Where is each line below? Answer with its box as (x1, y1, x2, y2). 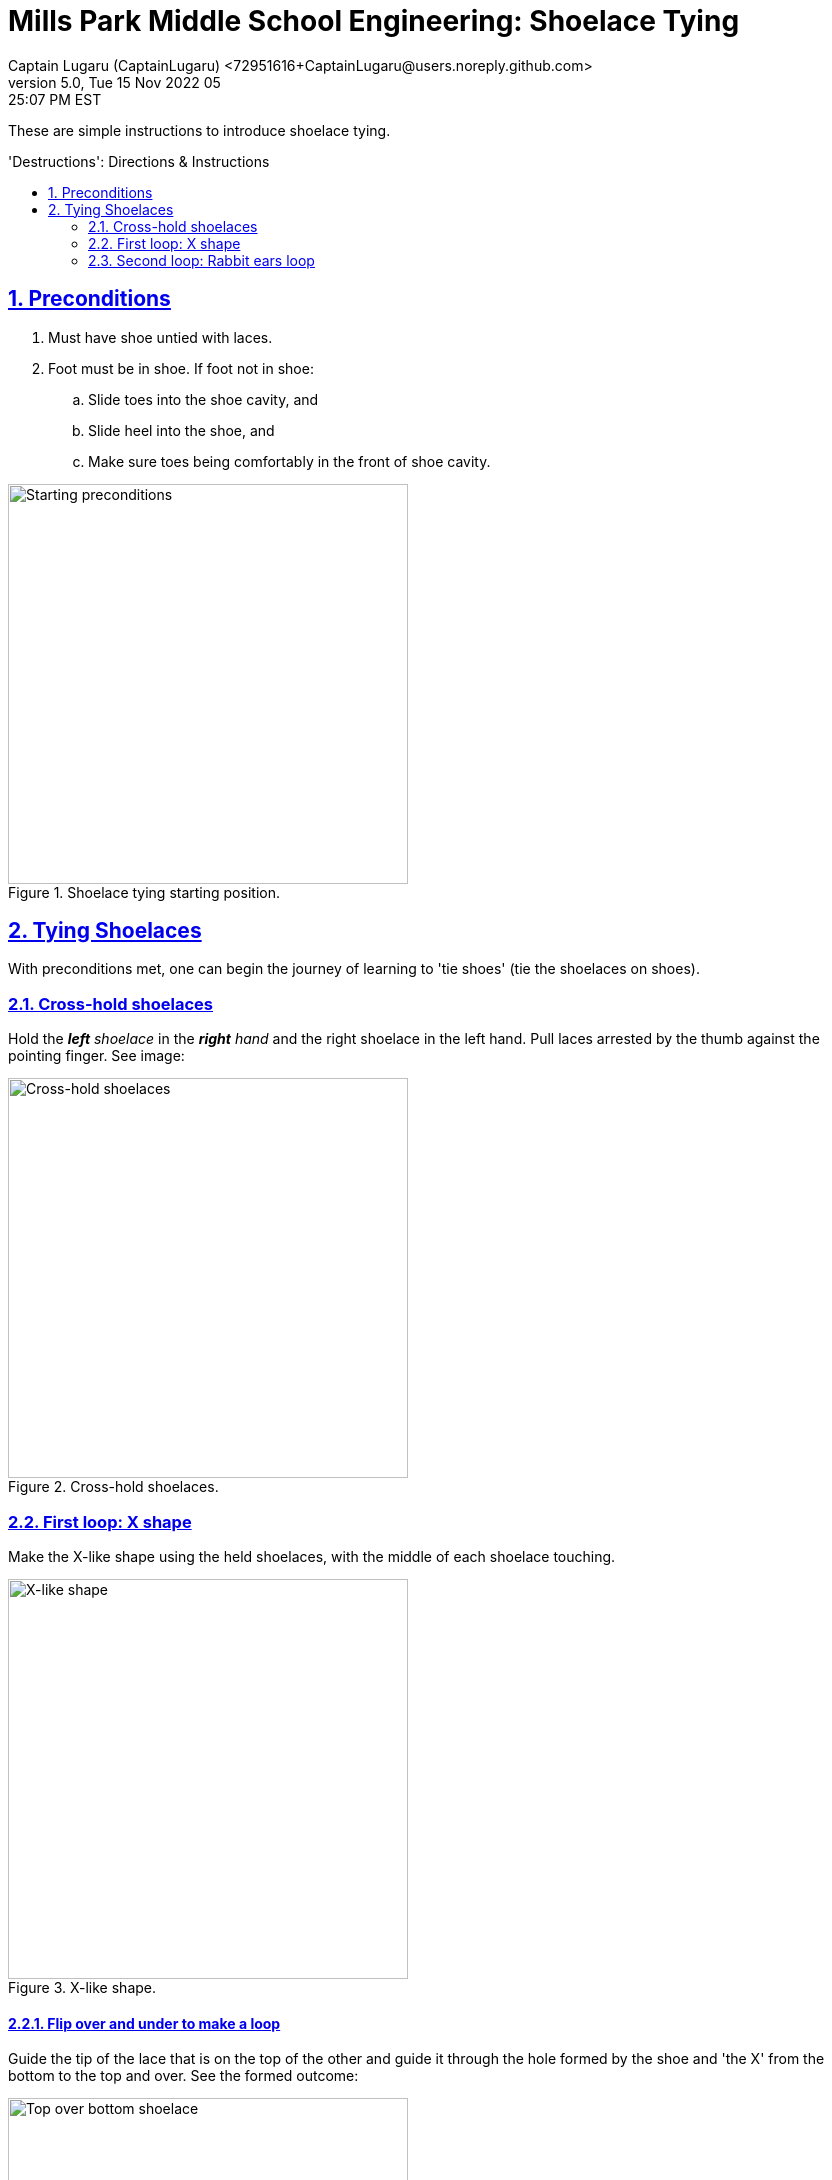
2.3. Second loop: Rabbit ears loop (88, 251, 315, 269)
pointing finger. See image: (8, 1047, 185, 1065)
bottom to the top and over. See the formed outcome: (8, 2067, 359, 2085)
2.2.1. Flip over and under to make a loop (8, 2014, 281, 2032)
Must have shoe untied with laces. (48, 328, 273, 346)
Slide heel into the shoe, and (88, 421, 275, 439)
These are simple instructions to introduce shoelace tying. (8, 121, 391, 139)
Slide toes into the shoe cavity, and (88, 390, 319, 408)
